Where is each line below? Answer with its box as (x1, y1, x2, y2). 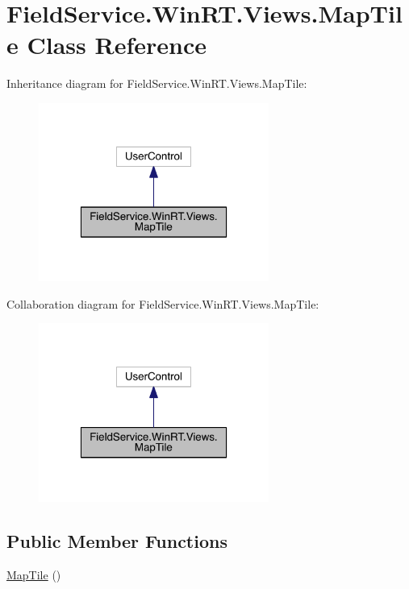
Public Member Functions (6, 528, 227, 553)
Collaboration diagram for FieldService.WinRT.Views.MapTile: (6, 295, 319, 312)
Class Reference (27, 28, 207, 61)
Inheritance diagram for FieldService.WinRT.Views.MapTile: (6, 75, 307, 92)
